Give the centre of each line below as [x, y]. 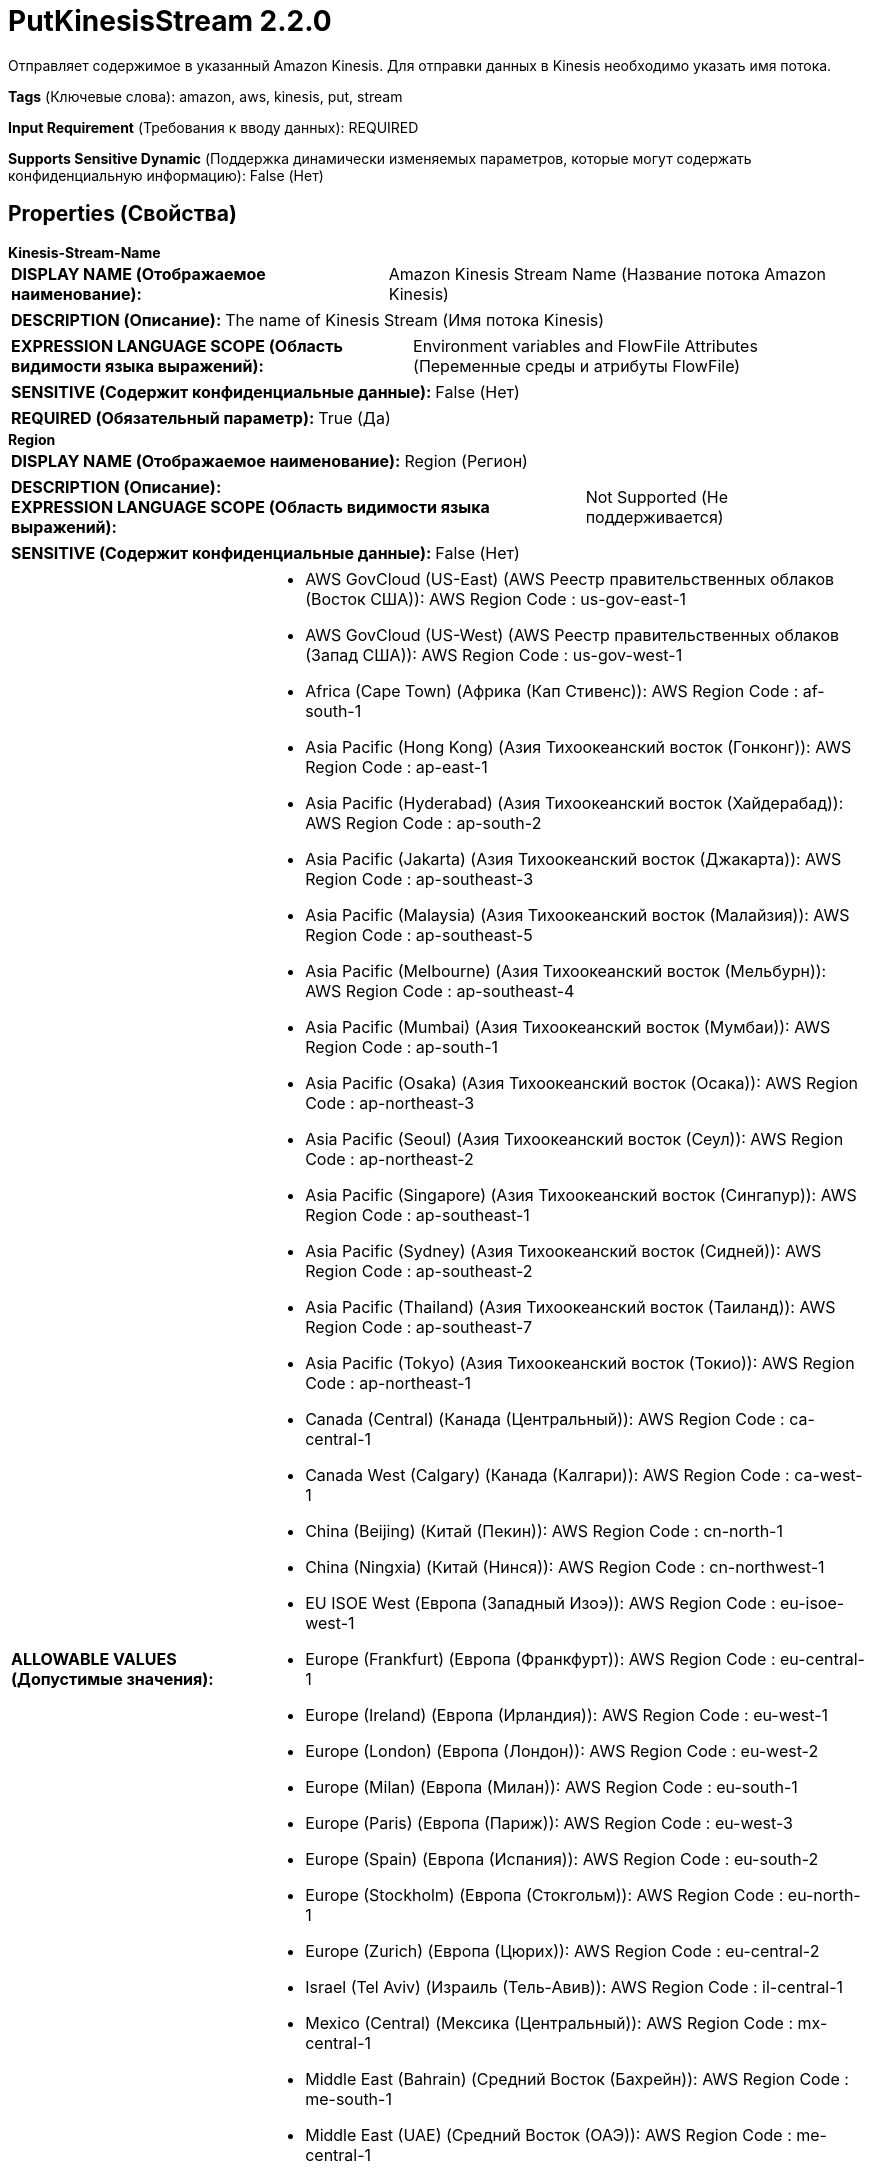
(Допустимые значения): [112, 1678]
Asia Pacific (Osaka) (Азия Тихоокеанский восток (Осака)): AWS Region [582, 1082]
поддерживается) [654, 516]
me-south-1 [348, 2098]
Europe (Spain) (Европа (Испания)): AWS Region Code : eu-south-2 [562, 1858]
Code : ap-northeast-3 [390, 1102]
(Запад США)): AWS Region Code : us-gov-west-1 [494, 654]
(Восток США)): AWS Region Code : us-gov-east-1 [496, 598]
